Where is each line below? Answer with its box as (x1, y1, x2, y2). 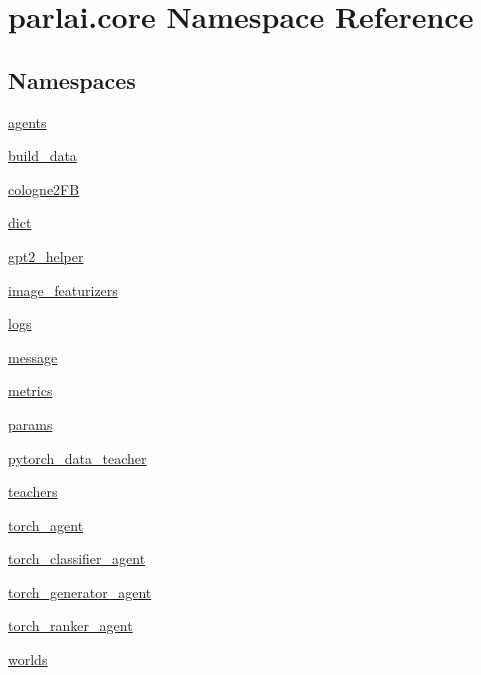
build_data (8, 145, 77, 166)
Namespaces (8, 64, 136, 95)
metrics (8, 380, 53, 401)
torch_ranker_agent (8, 615, 133, 636)
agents (8, 111, 47, 132)
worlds (8, 649, 48, 670)
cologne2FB (8, 178, 80, 199)
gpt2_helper (8, 245, 84, 266)
